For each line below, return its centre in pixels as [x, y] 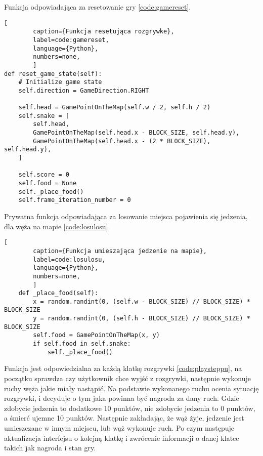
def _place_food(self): [58, 293]
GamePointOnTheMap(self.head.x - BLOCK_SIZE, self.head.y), [136, 133]
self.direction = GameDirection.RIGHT [84, 90]
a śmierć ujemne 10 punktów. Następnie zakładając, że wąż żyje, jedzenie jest [124, 418]
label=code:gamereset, [71, 40]
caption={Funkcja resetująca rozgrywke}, [104, 32]
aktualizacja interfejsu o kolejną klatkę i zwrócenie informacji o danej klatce [122, 438]
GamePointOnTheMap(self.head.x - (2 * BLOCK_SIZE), [122, 141]
